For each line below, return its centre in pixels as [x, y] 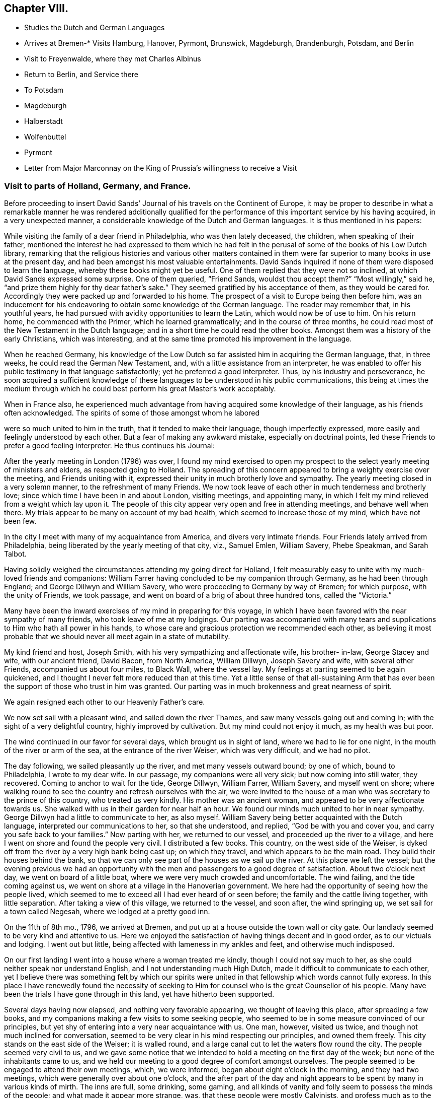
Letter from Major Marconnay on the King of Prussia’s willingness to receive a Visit [161, 168]
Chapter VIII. [36, 8]
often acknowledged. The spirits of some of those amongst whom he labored [132, 413]
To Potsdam [44, 90]
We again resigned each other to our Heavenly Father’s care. [105, 702]
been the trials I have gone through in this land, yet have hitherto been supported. [139, 994]
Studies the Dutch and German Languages [95, 28]
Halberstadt [43, 121]
